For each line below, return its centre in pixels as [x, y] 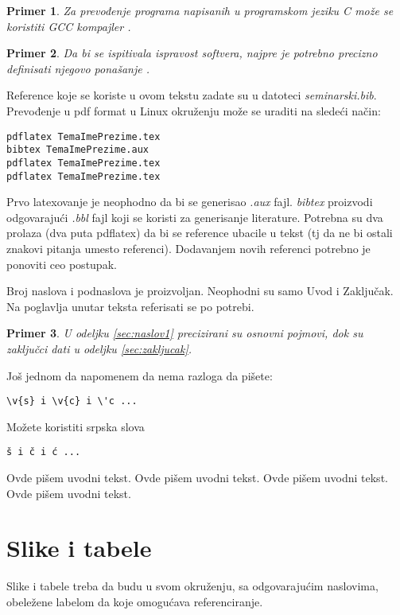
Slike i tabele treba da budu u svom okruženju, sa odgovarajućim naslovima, [192, 586]
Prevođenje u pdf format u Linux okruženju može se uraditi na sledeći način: [194, 110]
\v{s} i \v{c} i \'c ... [72, 401]
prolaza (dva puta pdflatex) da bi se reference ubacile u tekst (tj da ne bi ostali [200, 233]
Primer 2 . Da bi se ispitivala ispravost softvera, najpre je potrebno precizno [192, 53]
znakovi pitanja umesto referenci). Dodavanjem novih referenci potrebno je [188, 248]
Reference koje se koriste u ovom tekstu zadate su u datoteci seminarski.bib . [192, 95]
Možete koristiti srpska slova [76, 426]
